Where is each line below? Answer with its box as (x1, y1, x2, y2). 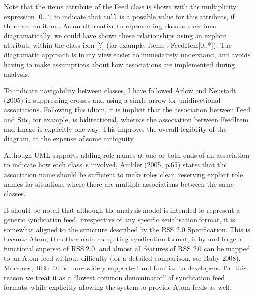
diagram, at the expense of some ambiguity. (4, 133, 135, 143)
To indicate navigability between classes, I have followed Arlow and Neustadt (4, 85, 236, 95)
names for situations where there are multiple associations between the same (4, 179, 234, 189)
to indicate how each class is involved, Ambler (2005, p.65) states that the (4, 159, 227, 169)
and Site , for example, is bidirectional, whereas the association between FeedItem (4, 114, 249, 124)
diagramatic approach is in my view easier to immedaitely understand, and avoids (4, 50, 251, 60)
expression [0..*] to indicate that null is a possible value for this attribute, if (4, 11, 235, 21)
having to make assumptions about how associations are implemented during (4, 59, 235, 69)
